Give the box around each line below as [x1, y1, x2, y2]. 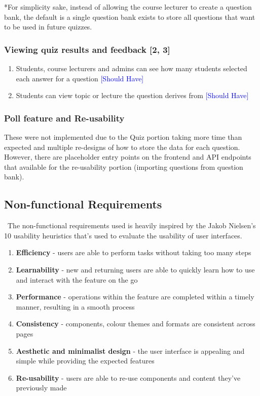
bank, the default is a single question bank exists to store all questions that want [4, 11, 255, 22]
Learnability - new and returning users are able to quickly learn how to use [16, 264, 255, 275]
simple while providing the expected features [16, 355, 155, 366]
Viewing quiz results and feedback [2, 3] [4, 43, 170, 55]
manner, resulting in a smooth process [16, 301, 135, 312]
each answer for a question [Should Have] [16, 73, 144, 83]
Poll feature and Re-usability [4, 111, 125, 124]
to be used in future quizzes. [4, 21, 92, 32]
